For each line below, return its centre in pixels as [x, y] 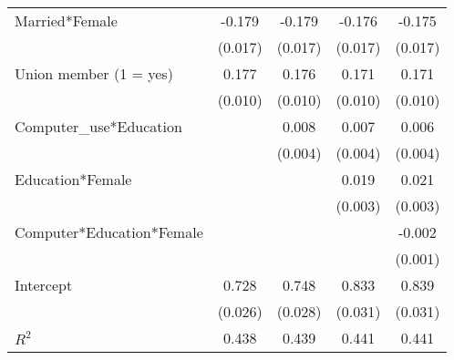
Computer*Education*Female [109, 232]
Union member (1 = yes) [94, 73]
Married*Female [66, 21]
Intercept [44, 285]
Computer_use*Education [98, 126]
